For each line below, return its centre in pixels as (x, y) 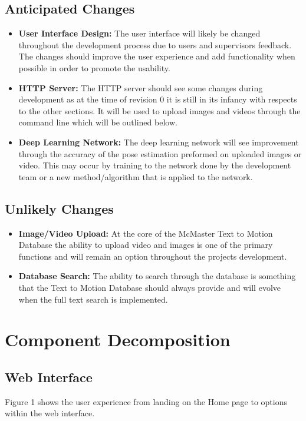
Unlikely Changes (59, 208)
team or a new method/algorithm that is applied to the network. (136, 176)
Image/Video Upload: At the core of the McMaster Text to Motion (146, 233)
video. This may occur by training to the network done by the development (155, 165)
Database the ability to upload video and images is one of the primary (146, 245)
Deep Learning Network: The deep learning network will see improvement (159, 142)
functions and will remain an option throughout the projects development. (153, 256)
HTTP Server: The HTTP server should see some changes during (141, 87)
